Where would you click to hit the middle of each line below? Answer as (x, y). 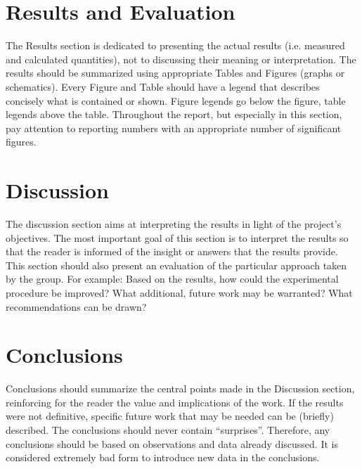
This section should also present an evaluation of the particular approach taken (176, 265)
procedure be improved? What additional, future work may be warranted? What (179, 292)
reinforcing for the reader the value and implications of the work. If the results (175, 402)
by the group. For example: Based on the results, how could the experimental (172, 279)
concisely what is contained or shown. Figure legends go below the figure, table (176, 100)
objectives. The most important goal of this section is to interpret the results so (177, 237)
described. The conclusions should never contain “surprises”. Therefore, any (168, 430)
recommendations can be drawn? (76, 306)
